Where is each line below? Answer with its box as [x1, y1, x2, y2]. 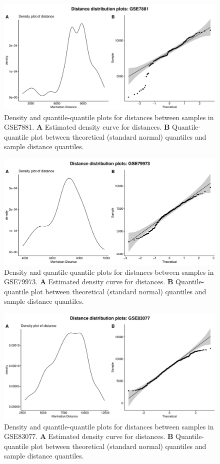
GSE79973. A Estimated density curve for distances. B [4, 276, 173, 287]
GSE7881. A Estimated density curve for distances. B [4, 122, 170, 132]
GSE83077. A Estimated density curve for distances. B [4, 431, 173, 441]
